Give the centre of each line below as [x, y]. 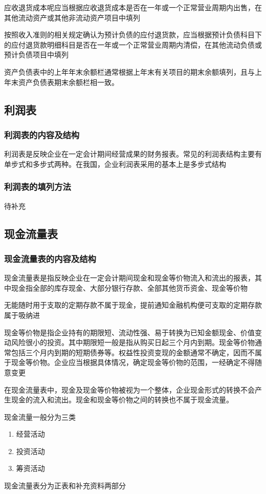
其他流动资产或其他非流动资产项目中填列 [72, 17]
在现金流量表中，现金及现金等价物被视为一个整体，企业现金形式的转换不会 [129, 389]
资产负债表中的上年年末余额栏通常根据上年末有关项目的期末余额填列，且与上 [133, 71]
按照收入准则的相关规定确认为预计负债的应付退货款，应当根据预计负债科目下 [133, 35]
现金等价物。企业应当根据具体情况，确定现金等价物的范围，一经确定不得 [133, 362]
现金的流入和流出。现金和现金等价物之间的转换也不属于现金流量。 [122, 400]
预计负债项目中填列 [36, 55]
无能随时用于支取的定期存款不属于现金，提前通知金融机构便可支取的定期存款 [133, 305]
